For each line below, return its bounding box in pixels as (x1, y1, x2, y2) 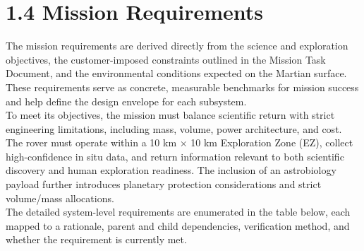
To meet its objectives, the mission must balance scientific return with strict (6, 107, 335, 122)
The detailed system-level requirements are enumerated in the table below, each (6, 204, 351, 219)
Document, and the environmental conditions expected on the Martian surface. (6, 66, 347, 81)
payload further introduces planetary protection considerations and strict (6, 177, 322, 192)
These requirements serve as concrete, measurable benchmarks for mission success (6, 79, 359, 94)
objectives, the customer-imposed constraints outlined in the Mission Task (6, 52, 326, 66)
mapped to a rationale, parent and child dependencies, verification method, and (6, 218, 350, 233)
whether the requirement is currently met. (6, 232, 187, 247)
